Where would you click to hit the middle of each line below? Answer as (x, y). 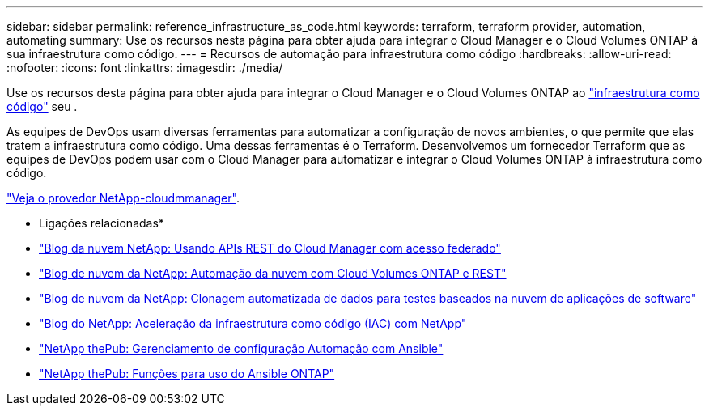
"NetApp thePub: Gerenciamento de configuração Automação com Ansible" (241, 348)
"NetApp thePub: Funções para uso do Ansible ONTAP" (187, 374)
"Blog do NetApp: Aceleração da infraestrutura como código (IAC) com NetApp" (253, 323)
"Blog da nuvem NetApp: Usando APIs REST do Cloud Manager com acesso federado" (270, 248)
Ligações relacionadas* (102, 223)
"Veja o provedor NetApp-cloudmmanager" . (123, 198)
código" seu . (42, 106)
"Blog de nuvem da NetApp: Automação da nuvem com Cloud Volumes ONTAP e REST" (273, 273)
